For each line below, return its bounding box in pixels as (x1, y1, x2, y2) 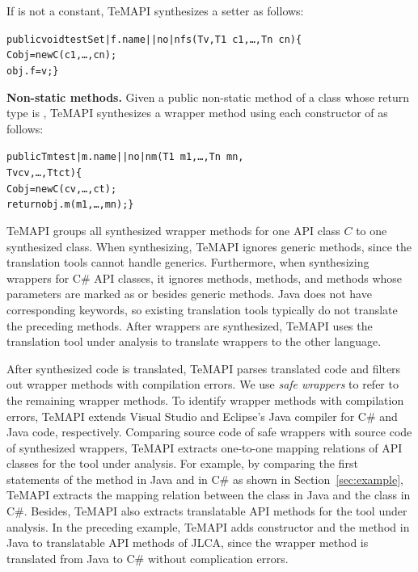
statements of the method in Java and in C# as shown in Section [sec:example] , (6, 470, 403, 487)
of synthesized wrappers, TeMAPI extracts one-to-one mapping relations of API (6, 439, 403, 456)
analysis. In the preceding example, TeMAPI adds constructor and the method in (6, 518, 410, 535)
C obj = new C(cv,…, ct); (6, 183, 117, 195)
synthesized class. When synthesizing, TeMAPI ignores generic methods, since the (6, 238, 412, 254)
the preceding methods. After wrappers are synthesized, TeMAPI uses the (6, 317, 373, 334)
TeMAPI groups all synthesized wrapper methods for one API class (6, 221, 340, 238)
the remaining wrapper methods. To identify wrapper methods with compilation (6, 391, 404, 408)
